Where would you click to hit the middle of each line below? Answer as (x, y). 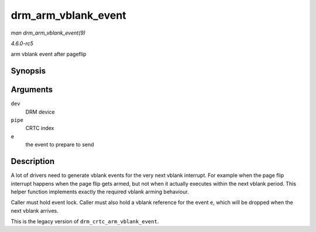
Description (33, 161)
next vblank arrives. (35, 210)
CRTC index (40, 128)
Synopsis (28, 71)
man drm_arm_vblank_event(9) (48, 33)
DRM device (40, 112)
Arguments (32, 90)
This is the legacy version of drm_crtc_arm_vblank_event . (85, 221)
